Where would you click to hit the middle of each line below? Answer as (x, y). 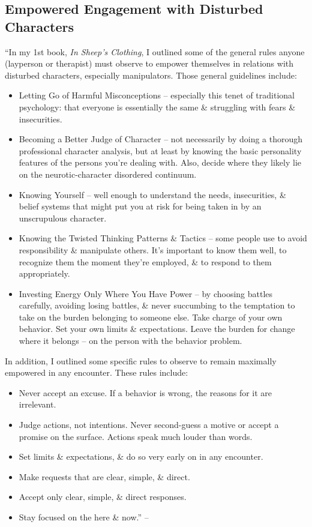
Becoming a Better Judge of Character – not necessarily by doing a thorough (161, 139)
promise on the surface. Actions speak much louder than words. (136, 436)
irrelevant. (37, 404)
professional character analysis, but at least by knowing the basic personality (160, 150)
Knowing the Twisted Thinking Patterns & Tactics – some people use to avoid (163, 238)
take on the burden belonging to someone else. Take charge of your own (151, 317)
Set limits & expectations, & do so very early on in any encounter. (141, 456)
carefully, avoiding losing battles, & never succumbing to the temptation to (157, 305)
